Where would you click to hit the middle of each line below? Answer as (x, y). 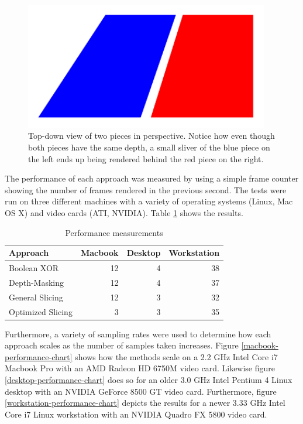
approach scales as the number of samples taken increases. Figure (122, 345)
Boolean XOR (34, 267)
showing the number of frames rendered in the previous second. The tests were (146, 189)
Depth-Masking (37, 282)
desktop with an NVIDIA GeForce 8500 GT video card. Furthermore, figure (141, 391)
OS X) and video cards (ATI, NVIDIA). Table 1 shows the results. (124, 212)
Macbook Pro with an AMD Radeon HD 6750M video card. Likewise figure (140, 368)
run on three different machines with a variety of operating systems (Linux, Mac (149, 201)
